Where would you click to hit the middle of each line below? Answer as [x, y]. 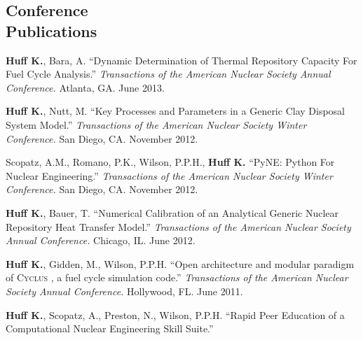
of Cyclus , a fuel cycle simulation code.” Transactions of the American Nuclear [177, 277]
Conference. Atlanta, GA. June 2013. [85, 87]
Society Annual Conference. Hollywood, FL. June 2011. [124, 291]
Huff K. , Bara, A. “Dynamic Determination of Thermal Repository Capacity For [181, 60]
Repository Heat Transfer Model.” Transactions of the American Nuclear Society [178, 226]
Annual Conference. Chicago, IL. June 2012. [101, 240]
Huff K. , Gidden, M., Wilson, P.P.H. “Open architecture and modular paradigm [180, 263]
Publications [52, 30]
